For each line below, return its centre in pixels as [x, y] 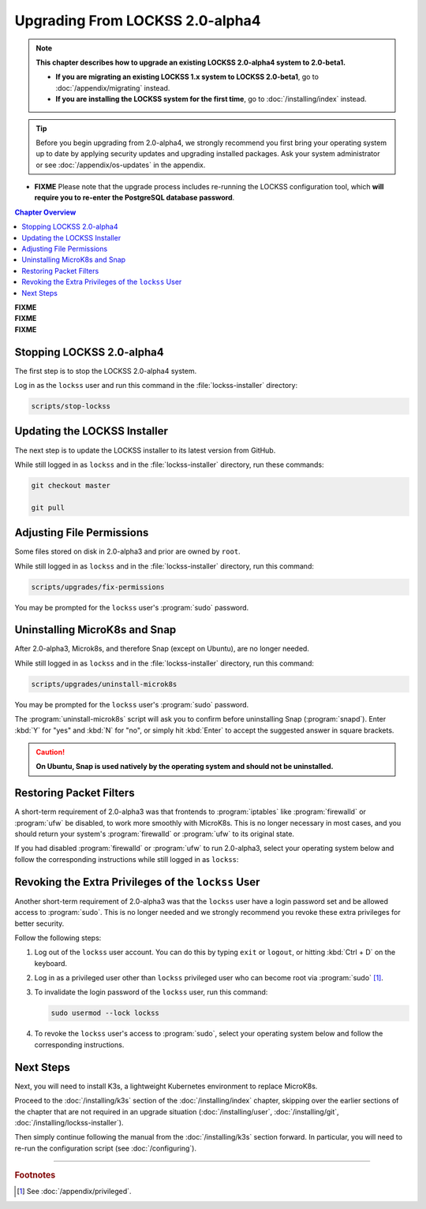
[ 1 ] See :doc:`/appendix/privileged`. [74, 1192]
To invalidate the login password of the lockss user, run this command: [151, 992]
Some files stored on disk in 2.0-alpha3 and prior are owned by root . [127, 551]
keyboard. [50, 963]
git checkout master [71, 485]
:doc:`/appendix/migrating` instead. [113, 88]
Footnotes [35, 1175]
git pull [48, 507]
